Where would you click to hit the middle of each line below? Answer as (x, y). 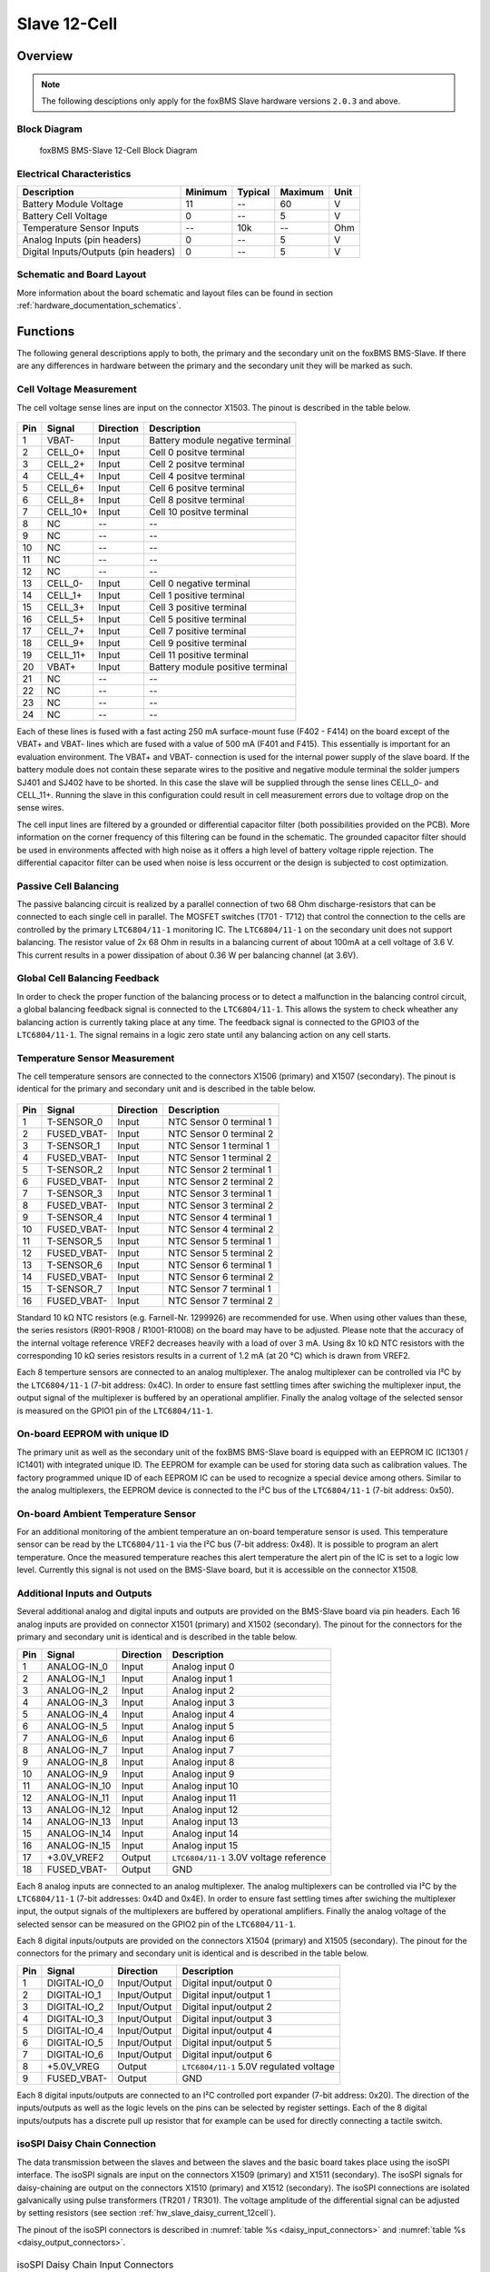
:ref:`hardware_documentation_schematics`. (99, 305)
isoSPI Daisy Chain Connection (86, 2144)
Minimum (206, 193)
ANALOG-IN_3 (77, 1702)
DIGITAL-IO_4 (75, 2030)
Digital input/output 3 (227, 2018)
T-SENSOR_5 (75, 1241)
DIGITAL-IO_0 (75, 1983)
